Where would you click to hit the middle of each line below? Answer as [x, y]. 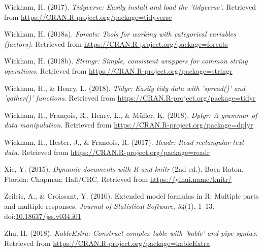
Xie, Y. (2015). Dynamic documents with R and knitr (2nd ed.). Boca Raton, [124, 169]
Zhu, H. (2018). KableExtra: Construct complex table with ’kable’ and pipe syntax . [131, 233]
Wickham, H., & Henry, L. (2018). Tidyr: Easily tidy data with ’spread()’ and [125, 88]
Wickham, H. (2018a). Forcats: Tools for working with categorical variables [120, 34]
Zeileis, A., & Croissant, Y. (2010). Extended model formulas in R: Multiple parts [131, 196]
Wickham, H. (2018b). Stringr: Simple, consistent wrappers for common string [126, 61]
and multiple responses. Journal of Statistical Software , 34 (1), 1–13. [109, 206]
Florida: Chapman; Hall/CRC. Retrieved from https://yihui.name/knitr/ [118, 179]
